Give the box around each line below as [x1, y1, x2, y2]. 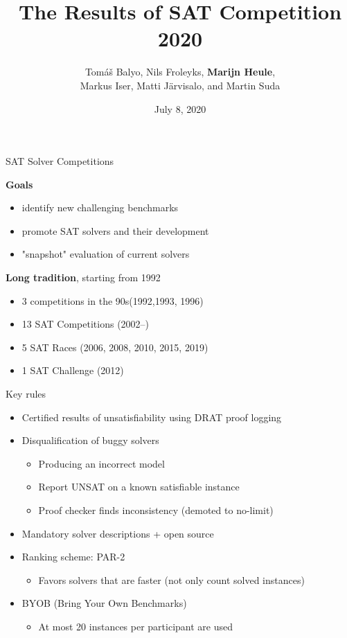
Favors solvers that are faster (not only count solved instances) [38, 572, 305, 587]
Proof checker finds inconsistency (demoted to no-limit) [38, 503, 274, 517]
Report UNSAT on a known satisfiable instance [38, 479, 240, 494]
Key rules [6, 387, 46, 401]
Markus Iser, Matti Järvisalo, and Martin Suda [80, 78, 281, 92]
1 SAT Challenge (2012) [21, 363, 124, 378]
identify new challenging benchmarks [21, 200, 179, 215]
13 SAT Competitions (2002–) [21, 317, 150, 331]
